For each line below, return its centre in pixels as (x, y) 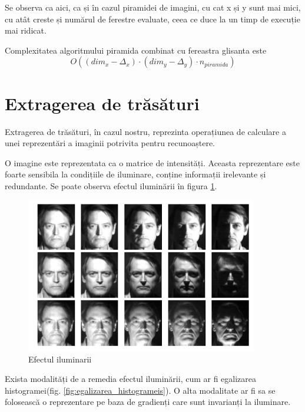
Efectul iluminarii (60, 359)
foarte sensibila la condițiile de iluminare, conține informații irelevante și (135, 174)
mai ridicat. (26, 30)
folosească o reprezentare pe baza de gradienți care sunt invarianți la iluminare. (148, 402)
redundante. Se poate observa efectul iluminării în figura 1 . (111, 185)
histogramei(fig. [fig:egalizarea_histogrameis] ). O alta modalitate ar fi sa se (140, 390)
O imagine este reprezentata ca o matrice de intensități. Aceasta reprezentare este (152, 162)
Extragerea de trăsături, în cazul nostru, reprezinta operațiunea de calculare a (145, 131)
